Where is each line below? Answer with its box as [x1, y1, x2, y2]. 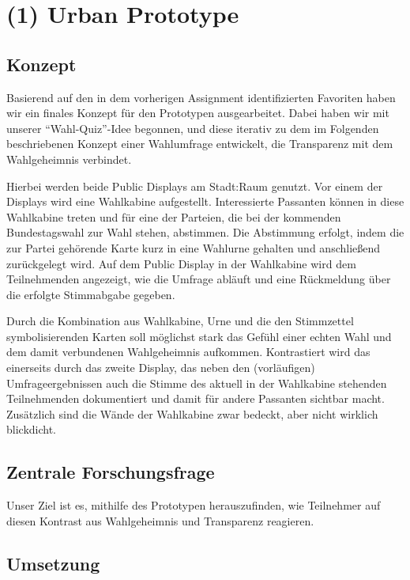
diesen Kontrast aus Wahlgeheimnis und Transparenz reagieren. [6, 512, 314, 529]
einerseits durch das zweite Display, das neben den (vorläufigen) [6, 359, 315, 376]
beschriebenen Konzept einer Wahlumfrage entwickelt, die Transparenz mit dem [6, 135, 393, 152]
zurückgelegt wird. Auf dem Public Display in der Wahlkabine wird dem [6, 255, 356, 271]
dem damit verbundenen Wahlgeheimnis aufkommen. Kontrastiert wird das [6, 343, 371, 360]
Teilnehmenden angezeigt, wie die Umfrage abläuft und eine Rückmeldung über [6, 271, 391, 287]
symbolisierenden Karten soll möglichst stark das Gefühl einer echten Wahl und [6, 328, 392, 344]
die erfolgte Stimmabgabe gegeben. [6, 286, 175, 302]
